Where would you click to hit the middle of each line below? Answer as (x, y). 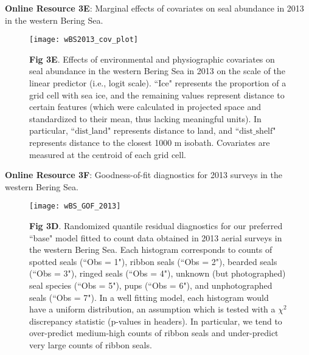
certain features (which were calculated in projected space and (145, 107)
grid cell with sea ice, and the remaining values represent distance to (157, 95)
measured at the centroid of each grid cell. (108, 154)
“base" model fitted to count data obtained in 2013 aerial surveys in (156, 237)
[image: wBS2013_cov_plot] (84, 40)
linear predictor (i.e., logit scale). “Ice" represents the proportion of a (158, 83)
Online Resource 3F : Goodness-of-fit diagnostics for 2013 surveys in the (144, 175)
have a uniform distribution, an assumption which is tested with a (152, 309)
